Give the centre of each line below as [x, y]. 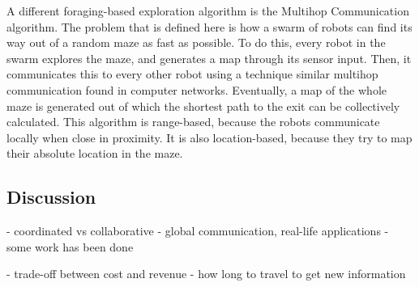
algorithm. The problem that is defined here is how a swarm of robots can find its [209, 26]
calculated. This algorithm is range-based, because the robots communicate [193, 122]
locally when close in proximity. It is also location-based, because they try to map [209, 137]
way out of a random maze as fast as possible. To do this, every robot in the [196, 42]
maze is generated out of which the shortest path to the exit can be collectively [203, 106]
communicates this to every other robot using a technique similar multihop [192, 74]
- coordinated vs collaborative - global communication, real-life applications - [198, 231]
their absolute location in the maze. [95, 153]
